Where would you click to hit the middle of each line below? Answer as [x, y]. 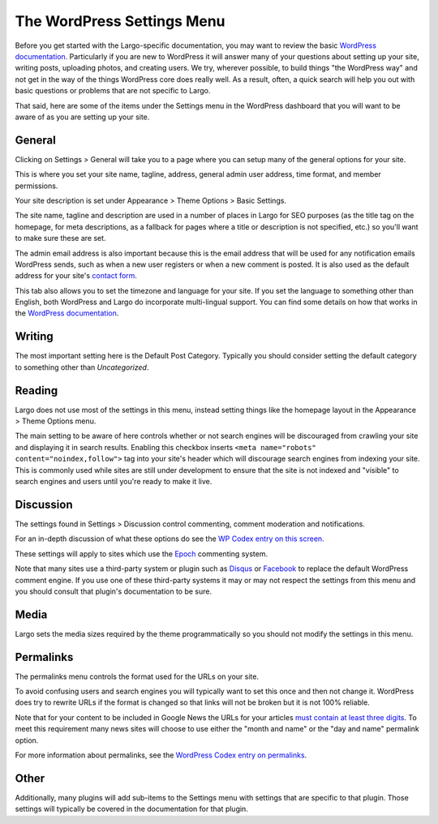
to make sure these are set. [60, 238]
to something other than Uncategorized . [82, 367]
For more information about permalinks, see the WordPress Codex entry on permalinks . [161, 755]
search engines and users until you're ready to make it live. [114, 482]
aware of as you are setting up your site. [82, 117]
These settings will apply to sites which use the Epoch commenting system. [141, 554]
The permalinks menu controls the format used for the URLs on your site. [137, 676]
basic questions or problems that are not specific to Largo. [113, 91]
